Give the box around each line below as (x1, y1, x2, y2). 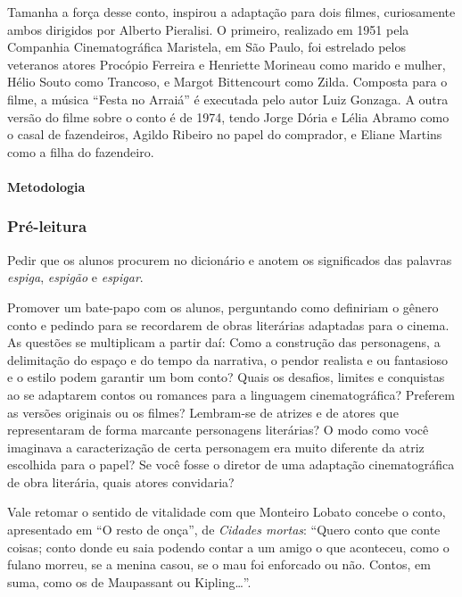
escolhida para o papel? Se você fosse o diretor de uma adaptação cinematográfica (7, 455, 455, 474)
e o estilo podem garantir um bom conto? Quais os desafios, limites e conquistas (7, 368, 445, 386)
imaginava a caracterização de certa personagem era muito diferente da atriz (7, 437, 425, 456)
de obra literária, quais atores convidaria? (7, 472, 235, 491)
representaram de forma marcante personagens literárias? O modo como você (7, 420, 429, 439)
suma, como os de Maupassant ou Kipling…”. (7, 572, 252, 591)
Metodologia (7, 177, 86, 195)
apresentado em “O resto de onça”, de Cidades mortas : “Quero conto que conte (7, 520, 441, 539)
